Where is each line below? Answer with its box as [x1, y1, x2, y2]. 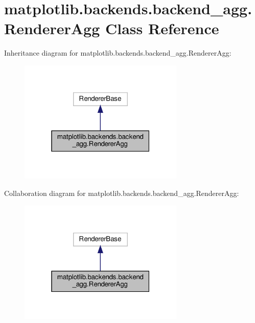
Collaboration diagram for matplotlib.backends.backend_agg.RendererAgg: [4, 188, 239, 198]
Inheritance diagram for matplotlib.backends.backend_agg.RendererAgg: [4, 47, 231, 58]
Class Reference [105, 18, 219, 39]
